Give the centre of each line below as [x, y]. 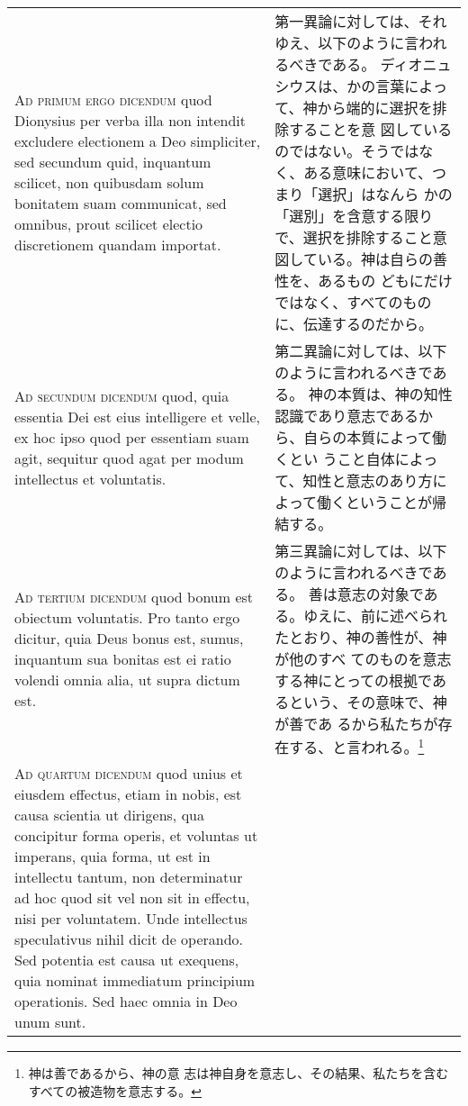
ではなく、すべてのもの [353, 302]
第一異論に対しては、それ [361, 21]
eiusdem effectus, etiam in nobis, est [128, 794]
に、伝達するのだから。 [354, 324]
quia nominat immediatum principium [135, 981]
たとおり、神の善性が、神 [361, 637]
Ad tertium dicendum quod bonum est [134, 597]
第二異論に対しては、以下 [361, 351]
